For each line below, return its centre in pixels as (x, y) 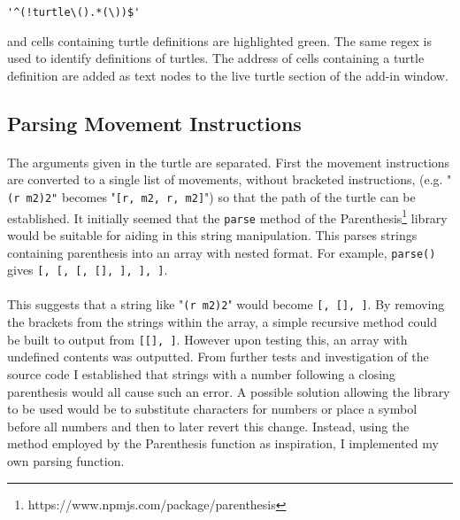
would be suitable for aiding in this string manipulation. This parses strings (212, 234)
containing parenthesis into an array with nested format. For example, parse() (222, 252)
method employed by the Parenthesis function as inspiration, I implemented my (223, 443)
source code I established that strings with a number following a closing (201, 373)
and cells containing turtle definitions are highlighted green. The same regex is (219, 40)
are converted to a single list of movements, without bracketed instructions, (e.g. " (230, 179)
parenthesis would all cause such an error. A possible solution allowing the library (229, 391)
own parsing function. (66, 460)
